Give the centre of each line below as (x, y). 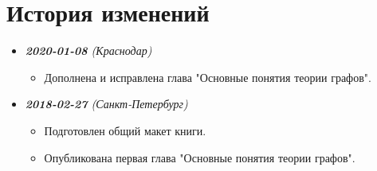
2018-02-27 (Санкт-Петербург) (106, 104)
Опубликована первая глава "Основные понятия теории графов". (200, 157)
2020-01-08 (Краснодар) (88, 51)
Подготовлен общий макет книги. (125, 130)
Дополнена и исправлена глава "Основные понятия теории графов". (208, 77)
